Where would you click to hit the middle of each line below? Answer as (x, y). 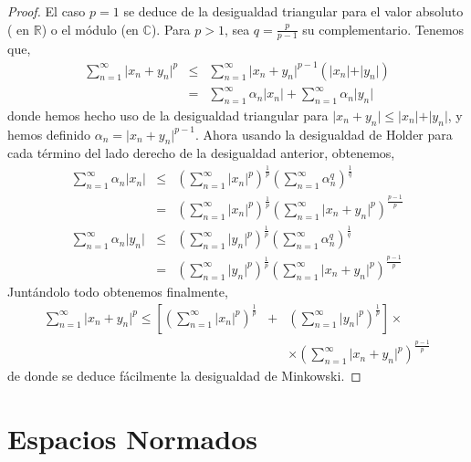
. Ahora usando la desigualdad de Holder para (324, 134)
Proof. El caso (47, 11)
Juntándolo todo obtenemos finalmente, (118, 291)
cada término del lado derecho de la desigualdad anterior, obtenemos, (201, 153)
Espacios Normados (132, 438)
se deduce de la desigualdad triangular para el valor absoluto (293, 11)
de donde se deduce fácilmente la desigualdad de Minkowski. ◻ (184, 376)
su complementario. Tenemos (383, 29)
